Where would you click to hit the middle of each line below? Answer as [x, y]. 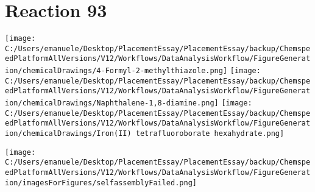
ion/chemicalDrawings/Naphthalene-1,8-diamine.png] [112, 103]
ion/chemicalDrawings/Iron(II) [68, 134]
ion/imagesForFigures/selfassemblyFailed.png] [101, 183]
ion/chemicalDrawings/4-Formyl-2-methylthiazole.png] [116, 71]
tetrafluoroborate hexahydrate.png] [210, 134]
